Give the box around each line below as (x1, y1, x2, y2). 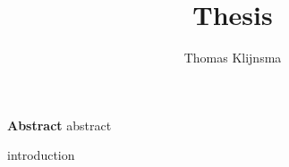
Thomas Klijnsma (183, 48, 282, 67)
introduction (7, 146, 75, 164)
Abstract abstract (7, 115, 112, 134)
